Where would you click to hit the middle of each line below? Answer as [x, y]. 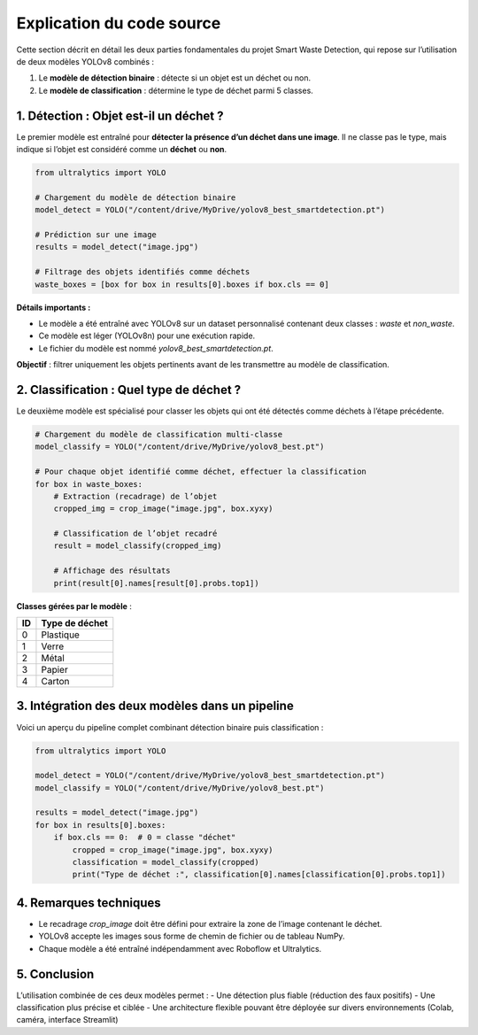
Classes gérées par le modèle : [74, 606]
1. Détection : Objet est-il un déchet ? [120, 116]
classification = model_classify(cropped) [166, 862]
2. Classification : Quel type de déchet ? [129, 390]
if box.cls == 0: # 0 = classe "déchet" [145, 838]
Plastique [60, 635]
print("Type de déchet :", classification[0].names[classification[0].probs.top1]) [259, 875]
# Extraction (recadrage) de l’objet [135, 496]
